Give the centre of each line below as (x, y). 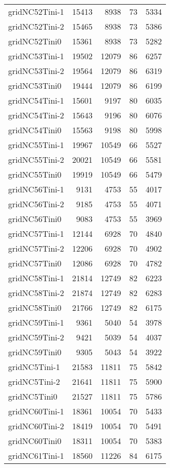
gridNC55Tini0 (35, 174)
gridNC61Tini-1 (36, 455)
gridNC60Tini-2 (36, 426)
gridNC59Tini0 (35, 352)
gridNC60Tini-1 (36, 411)
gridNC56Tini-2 (36, 204)
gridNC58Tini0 (35, 307)
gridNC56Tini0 (35, 219)
